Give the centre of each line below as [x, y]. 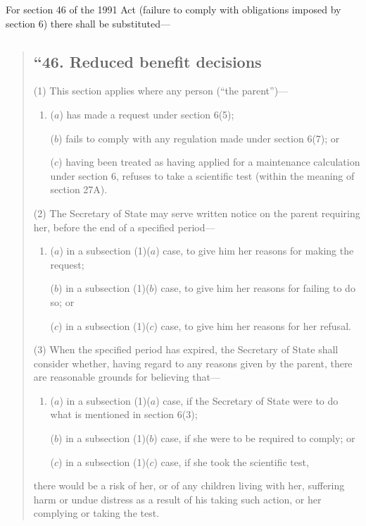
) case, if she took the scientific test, [231, 461]
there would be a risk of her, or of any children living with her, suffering [189, 485]
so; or [62, 301]
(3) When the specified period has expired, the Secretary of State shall [186, 349]
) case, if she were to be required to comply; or [254, 438]
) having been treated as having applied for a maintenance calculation [209, 162]
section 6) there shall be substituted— [88, 23]
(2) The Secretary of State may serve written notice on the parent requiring [197, 213]
